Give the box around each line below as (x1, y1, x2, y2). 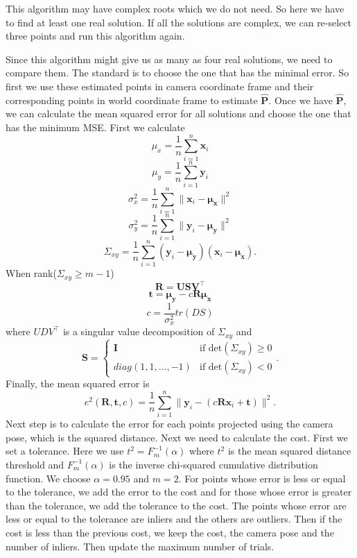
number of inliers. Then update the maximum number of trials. (6, 539, 275, 553)
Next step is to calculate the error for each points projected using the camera (6, 416, 333, 431)
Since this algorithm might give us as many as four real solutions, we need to (6, 51, 333, 66)
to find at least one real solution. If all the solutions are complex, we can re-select (6, 15, 351, 29)
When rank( (6, 266, 57, 280)
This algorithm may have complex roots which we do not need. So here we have (6, 1, 345, 15)
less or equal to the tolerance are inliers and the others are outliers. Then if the (6, 511, 342, 526)
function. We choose (6, 471, 91, 485)
